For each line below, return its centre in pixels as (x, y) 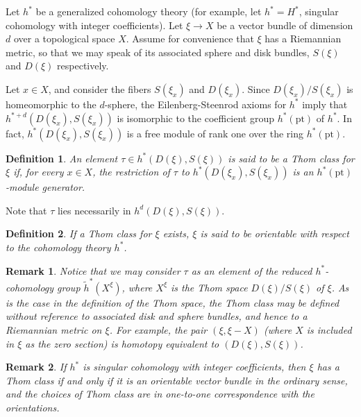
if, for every (39, 172)
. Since (256, 88)
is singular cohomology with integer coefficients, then (194, 367)
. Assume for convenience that (190, 39)
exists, (176, 233)
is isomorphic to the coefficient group (196, 118)
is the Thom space (209, 287)
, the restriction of (131, 172)
